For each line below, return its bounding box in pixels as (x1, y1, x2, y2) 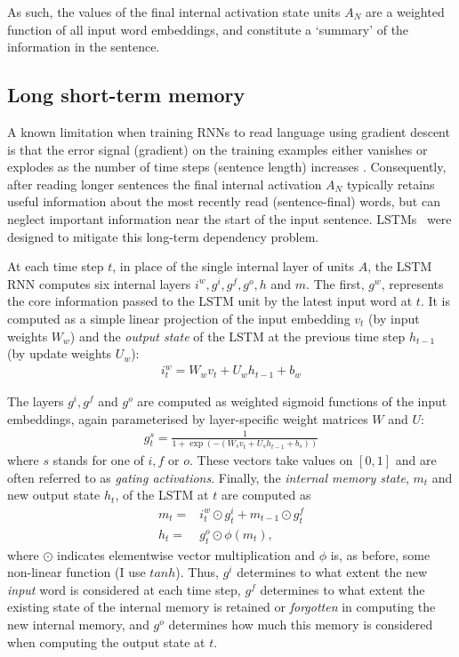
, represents (381, 274, 444, 292)
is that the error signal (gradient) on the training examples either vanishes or (7, 140, 428, 158)
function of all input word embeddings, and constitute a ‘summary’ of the (7, 20, 409, 38)
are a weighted (366, 3, 445, 20)
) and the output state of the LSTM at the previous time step (69, 326, 406, 345)
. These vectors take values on (189, 451, 353, 469)
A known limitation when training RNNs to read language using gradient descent (7, 122, 450, 140)
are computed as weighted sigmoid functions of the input (137, 391, 447, 410)
